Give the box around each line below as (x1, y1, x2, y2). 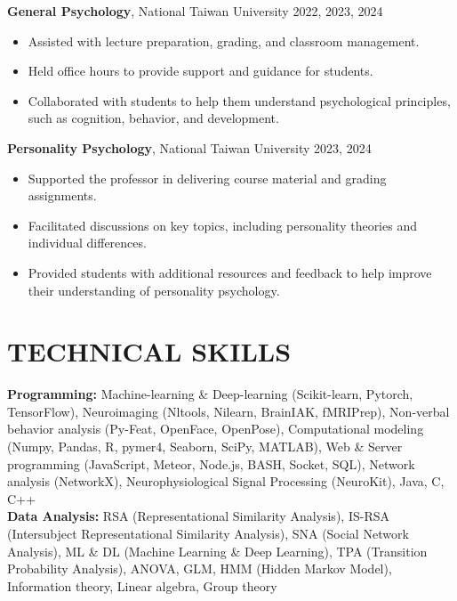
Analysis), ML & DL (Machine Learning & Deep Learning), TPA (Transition (7, 541, 428, 560)
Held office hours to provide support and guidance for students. (28, 61, 373, 80)
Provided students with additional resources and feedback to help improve (28, 263, 432, 281)
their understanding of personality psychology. (28, 280, 280, 299)
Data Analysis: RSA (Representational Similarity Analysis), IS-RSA (7, 507, 389, 525)
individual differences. (28, 233, 147, 252)
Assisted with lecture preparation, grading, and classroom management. (28, 31, 420, 50)
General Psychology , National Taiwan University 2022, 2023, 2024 (7, 2, 383, 20)
